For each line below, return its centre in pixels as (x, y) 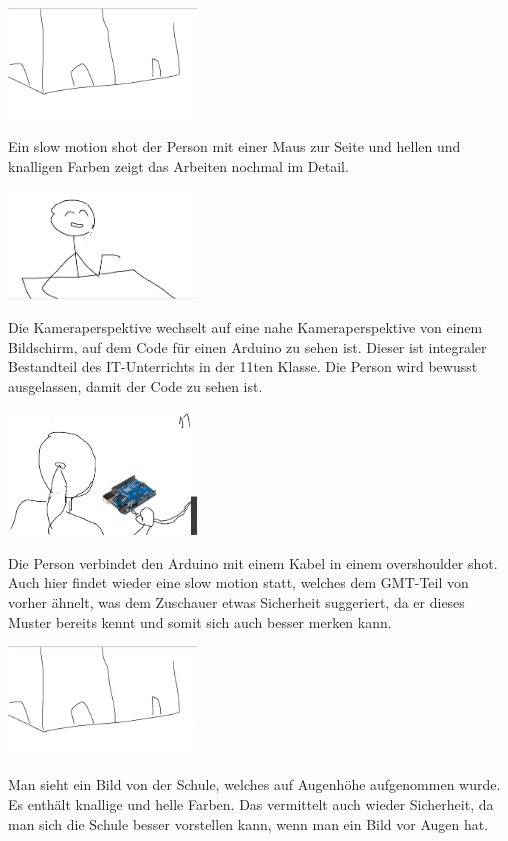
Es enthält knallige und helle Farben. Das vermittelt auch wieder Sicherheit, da (251, 804)
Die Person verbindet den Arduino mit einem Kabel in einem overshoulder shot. (253, 562)
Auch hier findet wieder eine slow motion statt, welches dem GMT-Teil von (238, 582)
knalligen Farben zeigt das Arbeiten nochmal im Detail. (178, 165)
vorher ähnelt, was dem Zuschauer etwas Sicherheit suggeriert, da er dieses (236, 601)
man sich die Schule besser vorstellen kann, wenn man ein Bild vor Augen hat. (248, 823)
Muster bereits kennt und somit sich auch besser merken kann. (200, 621)
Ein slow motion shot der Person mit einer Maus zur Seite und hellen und (234, 146)
